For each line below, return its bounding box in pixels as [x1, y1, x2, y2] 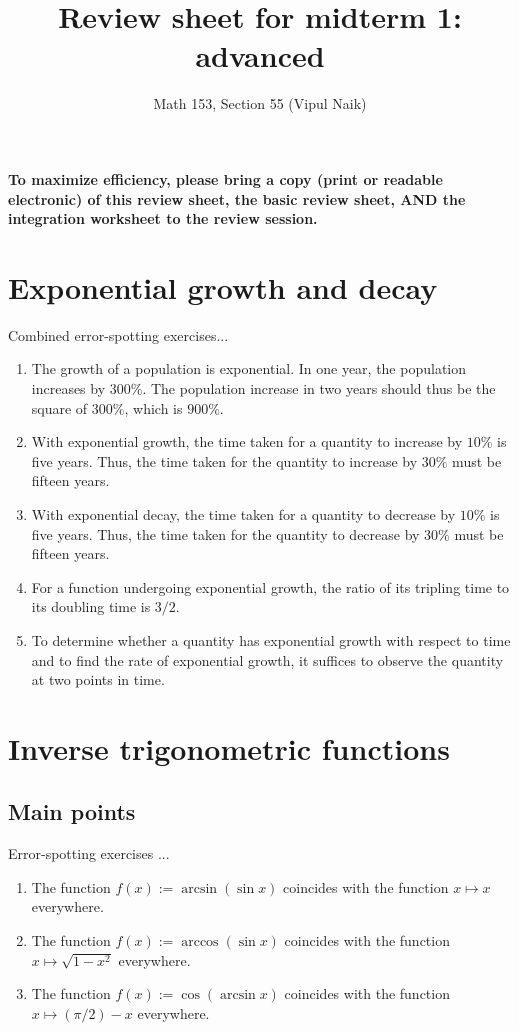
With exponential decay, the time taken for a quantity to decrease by [31, 503, 456, 524]
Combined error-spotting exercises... [8, 324, 229, 345]
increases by [31, 378, 106, 398]
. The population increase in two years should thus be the [142, 378, 496, 398]
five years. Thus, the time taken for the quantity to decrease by [31, 523, 420, 544]
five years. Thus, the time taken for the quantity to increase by [31, 450, 418, 471]
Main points [8, 796, 136, 827]
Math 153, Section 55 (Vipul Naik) [153, 93, 367, 114]
